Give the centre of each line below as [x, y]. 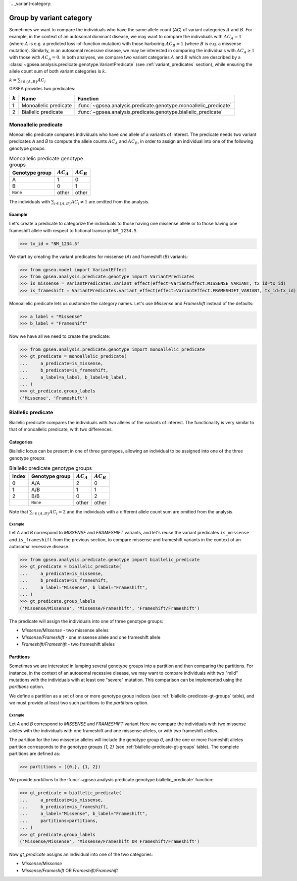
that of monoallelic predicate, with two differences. [61, 429]
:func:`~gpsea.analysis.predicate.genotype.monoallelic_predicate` [155, 106]
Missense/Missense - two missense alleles [65, 630]
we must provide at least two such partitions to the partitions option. [79, 703]
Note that [19, 511]
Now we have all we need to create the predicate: [60, 336]
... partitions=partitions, [59, 820]
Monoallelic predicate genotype [46, 159]
